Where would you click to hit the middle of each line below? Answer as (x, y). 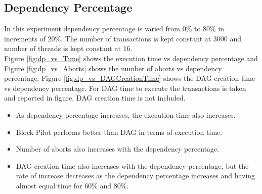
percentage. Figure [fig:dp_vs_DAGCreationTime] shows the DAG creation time (130, 78)
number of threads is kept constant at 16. (68, 48)
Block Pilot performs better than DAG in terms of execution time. (119, 132)
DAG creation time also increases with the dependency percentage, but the (132, 165)
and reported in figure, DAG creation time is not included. (95, 98)
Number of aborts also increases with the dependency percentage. (118, 149)
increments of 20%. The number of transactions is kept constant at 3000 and (123, 38)
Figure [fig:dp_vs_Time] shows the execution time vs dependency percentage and (131, 58)
